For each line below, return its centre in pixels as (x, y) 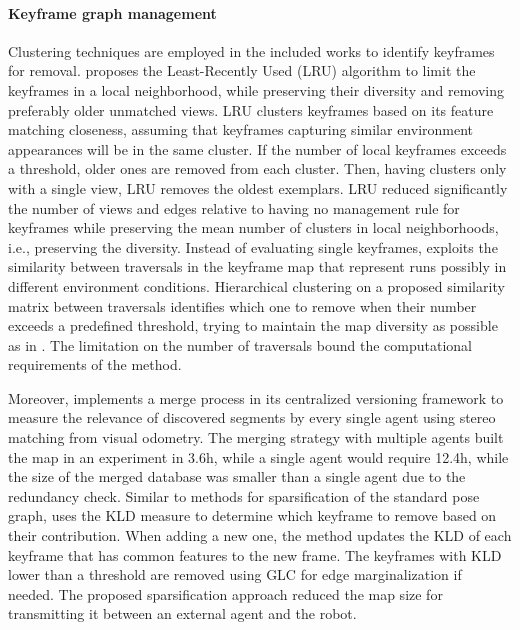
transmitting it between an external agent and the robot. (182, 613)
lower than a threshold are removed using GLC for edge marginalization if (235, 574)
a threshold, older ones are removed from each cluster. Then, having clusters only (257, 168)
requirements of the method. (95, 364)
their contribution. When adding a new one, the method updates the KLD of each (260, 535)
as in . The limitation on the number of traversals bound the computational (240, 344)
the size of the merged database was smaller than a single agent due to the (237, 476)
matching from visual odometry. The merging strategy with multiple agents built (256, 437)
